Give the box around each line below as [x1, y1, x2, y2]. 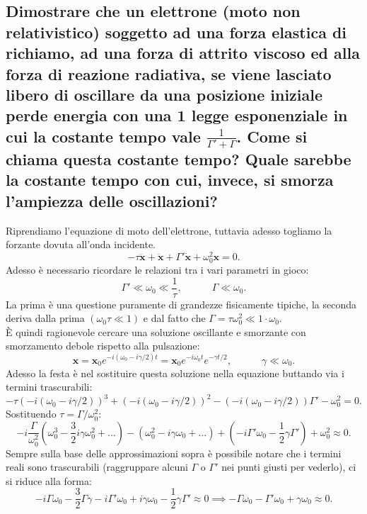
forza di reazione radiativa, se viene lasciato [6, 62, 332, 84]
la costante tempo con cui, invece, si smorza [6, 169, 334, 191]
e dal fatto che [143, 311, 206, 325]
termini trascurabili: [6, 379, 93, 394]
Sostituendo [6, 406, 57, 421]
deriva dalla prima [6, 311, 85, 325]
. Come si [236, 125, 308, 147]
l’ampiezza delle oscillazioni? [6, 189, 218, 211]
